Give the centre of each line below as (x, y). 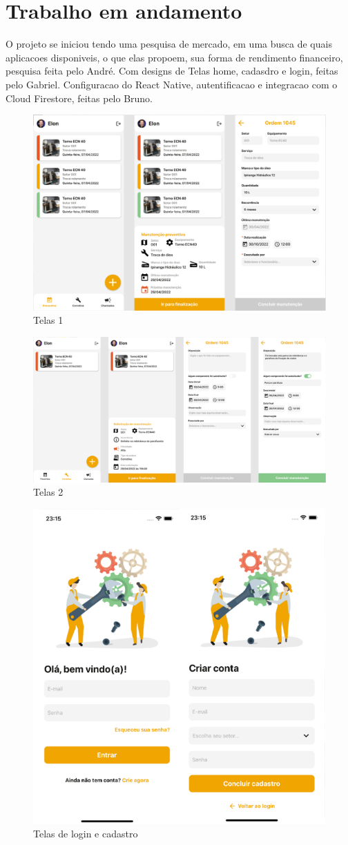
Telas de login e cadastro (86, 834)
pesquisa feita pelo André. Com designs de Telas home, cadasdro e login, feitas (172, 71)
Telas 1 (48, 320)
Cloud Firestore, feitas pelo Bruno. (79, 98)
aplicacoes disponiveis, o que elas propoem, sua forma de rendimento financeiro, (174, 57)
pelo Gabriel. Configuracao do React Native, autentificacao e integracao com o (172, 84)
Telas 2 (48, 492)
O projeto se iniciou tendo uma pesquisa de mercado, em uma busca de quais (169, 44)
